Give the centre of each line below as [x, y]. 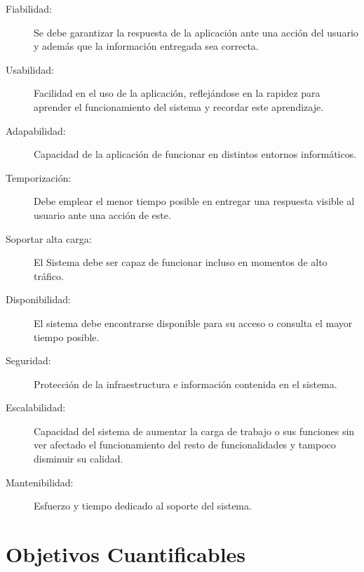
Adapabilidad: [36, 130]
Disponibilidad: [38, 299]
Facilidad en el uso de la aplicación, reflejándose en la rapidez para [177, 93]
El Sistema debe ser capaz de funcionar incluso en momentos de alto [181, 262]
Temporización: [39, 177]
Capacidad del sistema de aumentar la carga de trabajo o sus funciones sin [194, 431]
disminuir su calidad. [79, 459]
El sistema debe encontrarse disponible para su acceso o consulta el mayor [193, 322]
